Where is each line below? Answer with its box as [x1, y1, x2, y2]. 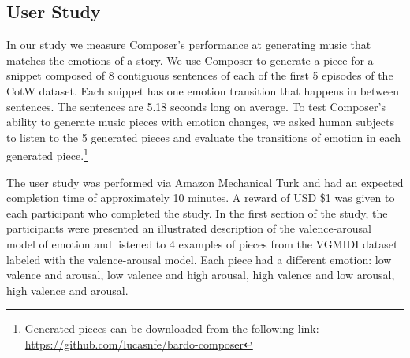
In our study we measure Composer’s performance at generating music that [6, 36, 371, 53]
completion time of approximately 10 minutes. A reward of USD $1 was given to [6, 189, 395, 206]
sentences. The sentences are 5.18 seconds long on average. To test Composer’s [6, 98, 386, 114]
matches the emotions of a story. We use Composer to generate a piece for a [6, 51, 374, 68]
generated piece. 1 [6, 145, 88, 164]
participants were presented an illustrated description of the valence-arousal [6, 220, 372, 237]
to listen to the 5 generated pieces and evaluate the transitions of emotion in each [6, 129, 401, 145]
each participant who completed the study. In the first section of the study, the [6, 204, 388, 221]
